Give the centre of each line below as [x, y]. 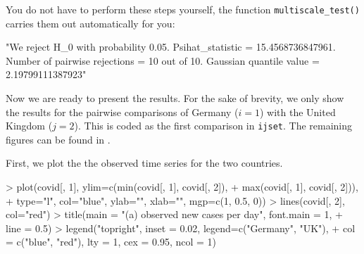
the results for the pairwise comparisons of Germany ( [122, 112]
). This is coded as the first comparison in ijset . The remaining [213, 126]
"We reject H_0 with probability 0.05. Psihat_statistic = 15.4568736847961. [171, 47]
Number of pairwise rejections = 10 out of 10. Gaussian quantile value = [163, 60]
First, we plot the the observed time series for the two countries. [144, 163]
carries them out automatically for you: [90, 23]
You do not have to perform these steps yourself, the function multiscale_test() [183, 9]
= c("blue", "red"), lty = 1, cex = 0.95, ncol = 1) [111, 242]
